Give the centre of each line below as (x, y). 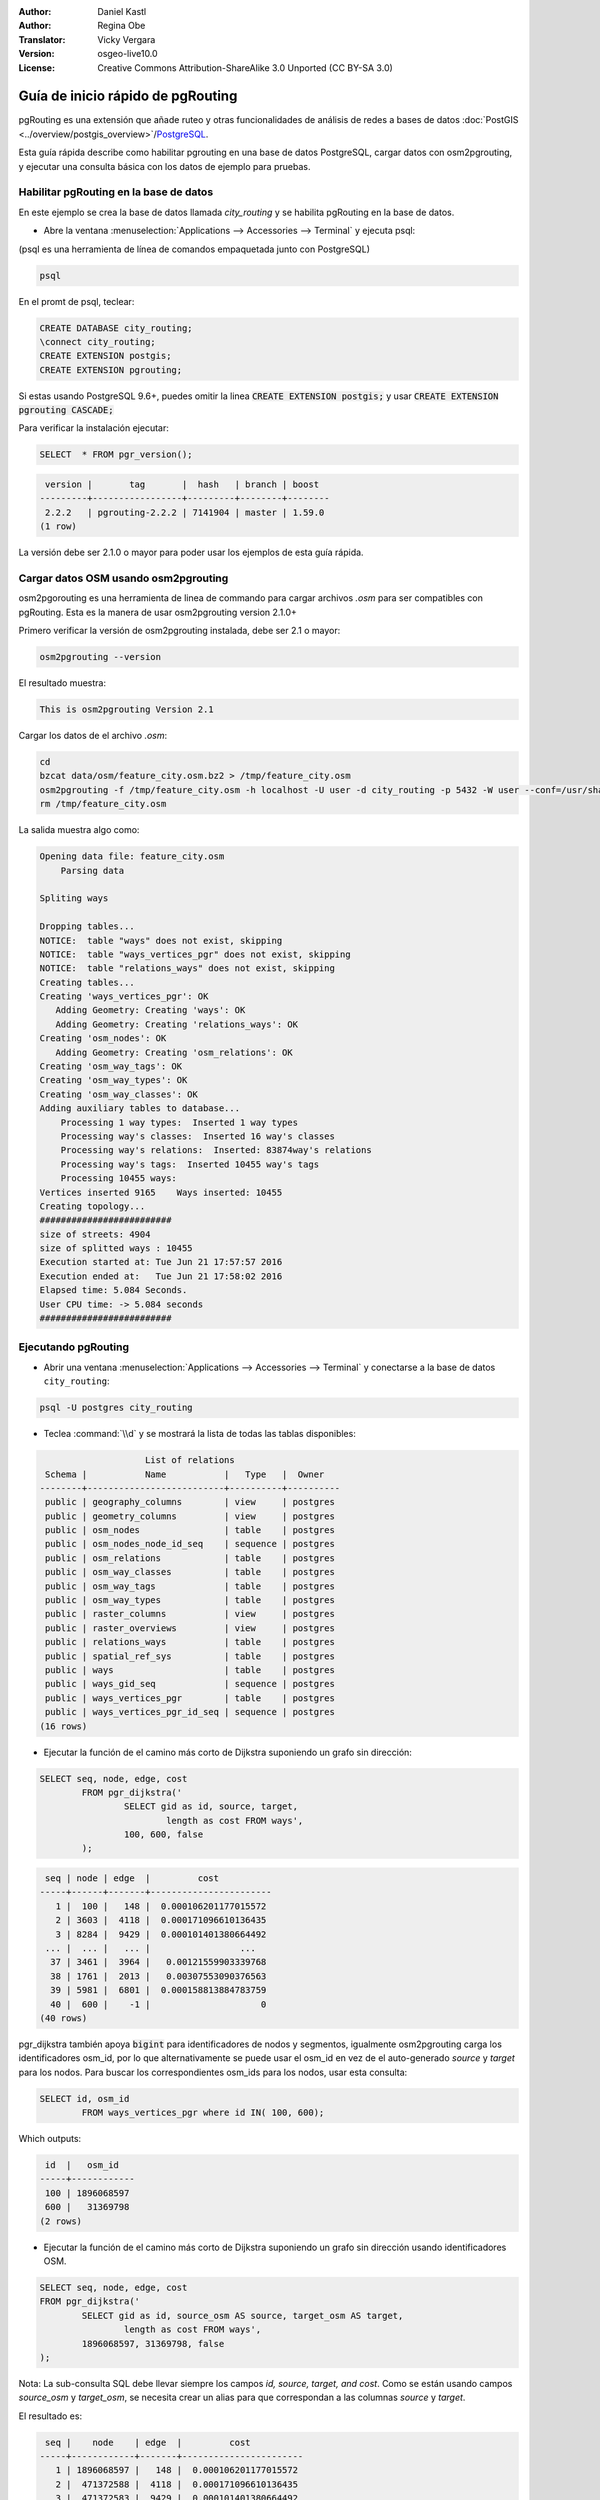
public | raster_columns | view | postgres (190, 1614)
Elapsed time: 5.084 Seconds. (113, 1290)
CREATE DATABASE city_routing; (116, 328)
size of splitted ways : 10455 (116, 1248)
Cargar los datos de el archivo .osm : (93, 736)
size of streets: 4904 (95, 1234)
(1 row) (58, 526)
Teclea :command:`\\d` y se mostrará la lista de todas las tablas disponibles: (200, 1434)
